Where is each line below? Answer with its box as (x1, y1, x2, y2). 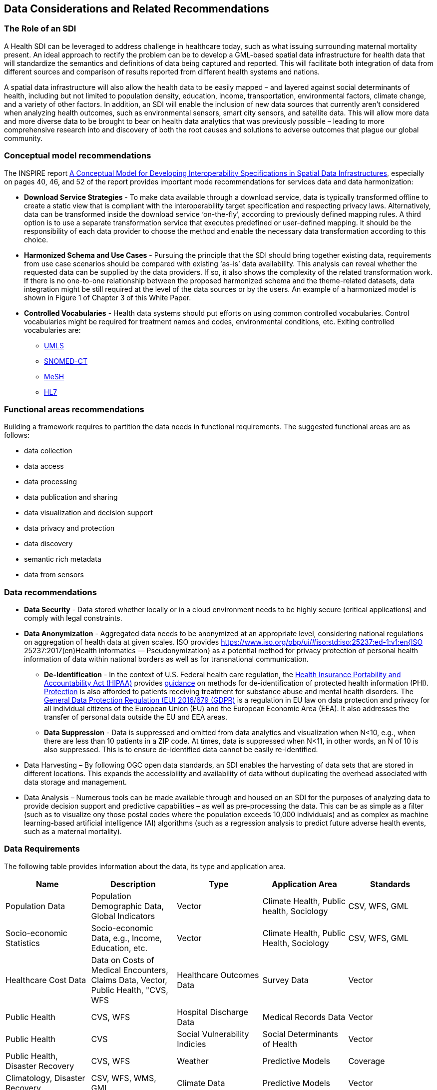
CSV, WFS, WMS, (91, 1073, 156, 1083)
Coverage (348, 1056, 385, 1066)
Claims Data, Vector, (91, 975, 167, 985)
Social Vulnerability (177, 1029, 249, 1039)
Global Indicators (91, 911, 155, 921)
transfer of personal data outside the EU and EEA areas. (44, 713, 228, 722)
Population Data (5, 901, 65, 911)
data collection (24, 446, 72, 455)
